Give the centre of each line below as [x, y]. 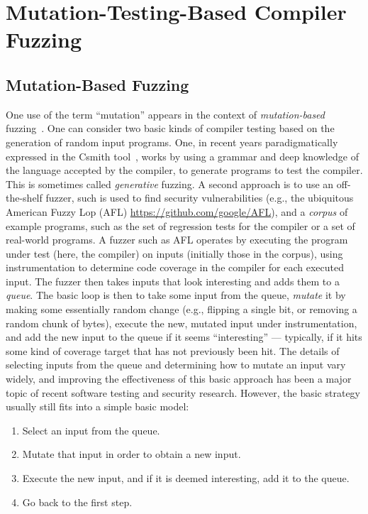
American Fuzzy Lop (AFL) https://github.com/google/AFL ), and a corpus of [177, 211]
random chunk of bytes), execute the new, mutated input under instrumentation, [182, 323]
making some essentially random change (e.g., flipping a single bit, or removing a [182, 309]
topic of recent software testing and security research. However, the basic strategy [183, 392]
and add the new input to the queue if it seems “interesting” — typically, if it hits [184, 337]
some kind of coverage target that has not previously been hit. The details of [173, 350]
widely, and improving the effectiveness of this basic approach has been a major [179, 379]
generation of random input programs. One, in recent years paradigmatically [172, 142]
